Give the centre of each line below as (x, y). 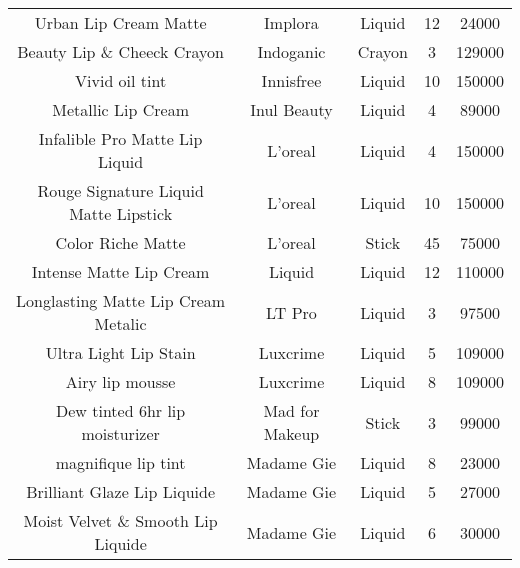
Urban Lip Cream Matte (120, 22)
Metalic (120, 323)
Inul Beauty (291, 109)
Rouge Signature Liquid (120, 190)
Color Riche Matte (120, 242)
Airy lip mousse (120, 381)
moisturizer (120, 433)
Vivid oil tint (121, 80)
